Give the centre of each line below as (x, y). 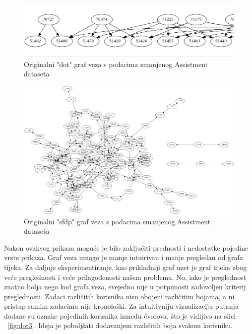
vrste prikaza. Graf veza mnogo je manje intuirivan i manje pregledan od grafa (124, 257)
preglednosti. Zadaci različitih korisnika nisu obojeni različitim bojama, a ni (119, 296)
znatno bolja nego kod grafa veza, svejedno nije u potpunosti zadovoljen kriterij (125, 287)
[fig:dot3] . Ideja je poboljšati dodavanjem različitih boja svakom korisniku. (120, 325)
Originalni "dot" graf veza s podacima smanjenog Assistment (116, 64)
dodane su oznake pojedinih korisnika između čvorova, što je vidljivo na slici (120, 315)
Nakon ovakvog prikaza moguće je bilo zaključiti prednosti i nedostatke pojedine (126, 247)
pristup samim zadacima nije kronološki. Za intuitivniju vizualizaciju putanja (121, 306)
